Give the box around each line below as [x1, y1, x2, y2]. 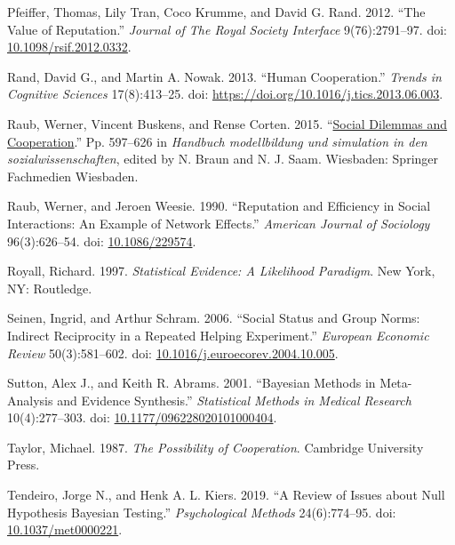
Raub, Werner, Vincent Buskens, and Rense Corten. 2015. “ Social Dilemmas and [7, 114, 448, 132]
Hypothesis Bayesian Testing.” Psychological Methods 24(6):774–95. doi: [7, 502, 396, 521]
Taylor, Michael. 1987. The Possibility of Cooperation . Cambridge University [7, 437, 424, 456]
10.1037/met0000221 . [7, 520, 123, 539]
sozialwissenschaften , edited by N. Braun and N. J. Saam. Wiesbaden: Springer [7, 149, 439, 168]
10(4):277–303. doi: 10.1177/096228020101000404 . [7, 408, 277, 427]
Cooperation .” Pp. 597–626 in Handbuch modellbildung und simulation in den [7, 132, 427, 150]
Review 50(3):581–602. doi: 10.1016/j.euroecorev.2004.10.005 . [7, 343, 339, 362]
